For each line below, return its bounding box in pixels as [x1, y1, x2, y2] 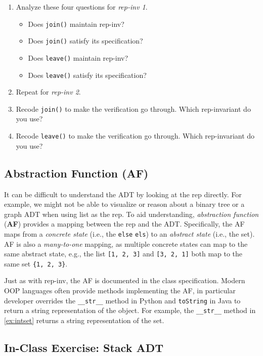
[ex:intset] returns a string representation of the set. [4, 315, 164, 325]
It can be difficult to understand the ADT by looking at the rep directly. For [4, 189, 242, 199]
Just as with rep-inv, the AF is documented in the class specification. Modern [4, 275, 245, 286]
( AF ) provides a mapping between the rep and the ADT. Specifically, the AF [4, 218, 245, 229]
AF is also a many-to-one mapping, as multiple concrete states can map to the [4, 238, 248, 249]
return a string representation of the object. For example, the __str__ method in [4, 305, 256, 316]
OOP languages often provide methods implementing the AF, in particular [4, 285, 236, 296]
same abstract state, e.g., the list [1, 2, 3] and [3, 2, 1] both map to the [4, 248, 243, 259]
